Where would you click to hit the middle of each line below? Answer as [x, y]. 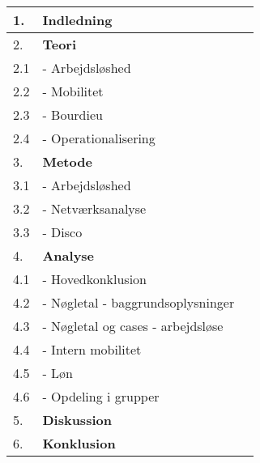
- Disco [62, 232]
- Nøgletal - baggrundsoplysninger [139, 302]
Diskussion [77, 420]
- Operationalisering [99, 138]
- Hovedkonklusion [94, 279]
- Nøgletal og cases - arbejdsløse [133, 326]
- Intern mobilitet [92, 349]
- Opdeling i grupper [101, 396]
